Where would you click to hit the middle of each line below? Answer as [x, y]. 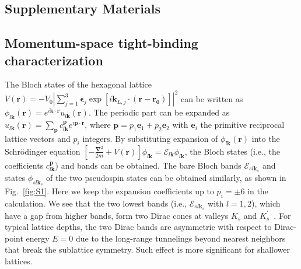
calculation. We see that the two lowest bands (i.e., [96, 203]
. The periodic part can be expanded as [159, 112]
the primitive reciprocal [242, 125]
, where [98, 125]
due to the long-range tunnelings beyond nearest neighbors [181, 238]
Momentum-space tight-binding [101, 43]
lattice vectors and [38, 139]
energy [38, 238]
